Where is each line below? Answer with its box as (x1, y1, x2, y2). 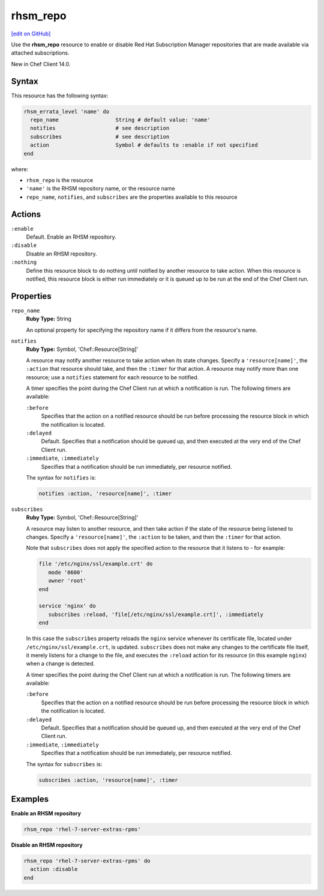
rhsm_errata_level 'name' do (23, 108, 110, 115)
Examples (11, 794, 49, 804)
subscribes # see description (30, 133, 170, 140)
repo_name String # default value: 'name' (30, 117, 211, 123)
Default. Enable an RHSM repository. (26, 233, 116, 240)
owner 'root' (48, 578, 87, 584)
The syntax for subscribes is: (26, 760, 103, 767)
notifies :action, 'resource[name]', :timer (38, 490, 172, 497)
